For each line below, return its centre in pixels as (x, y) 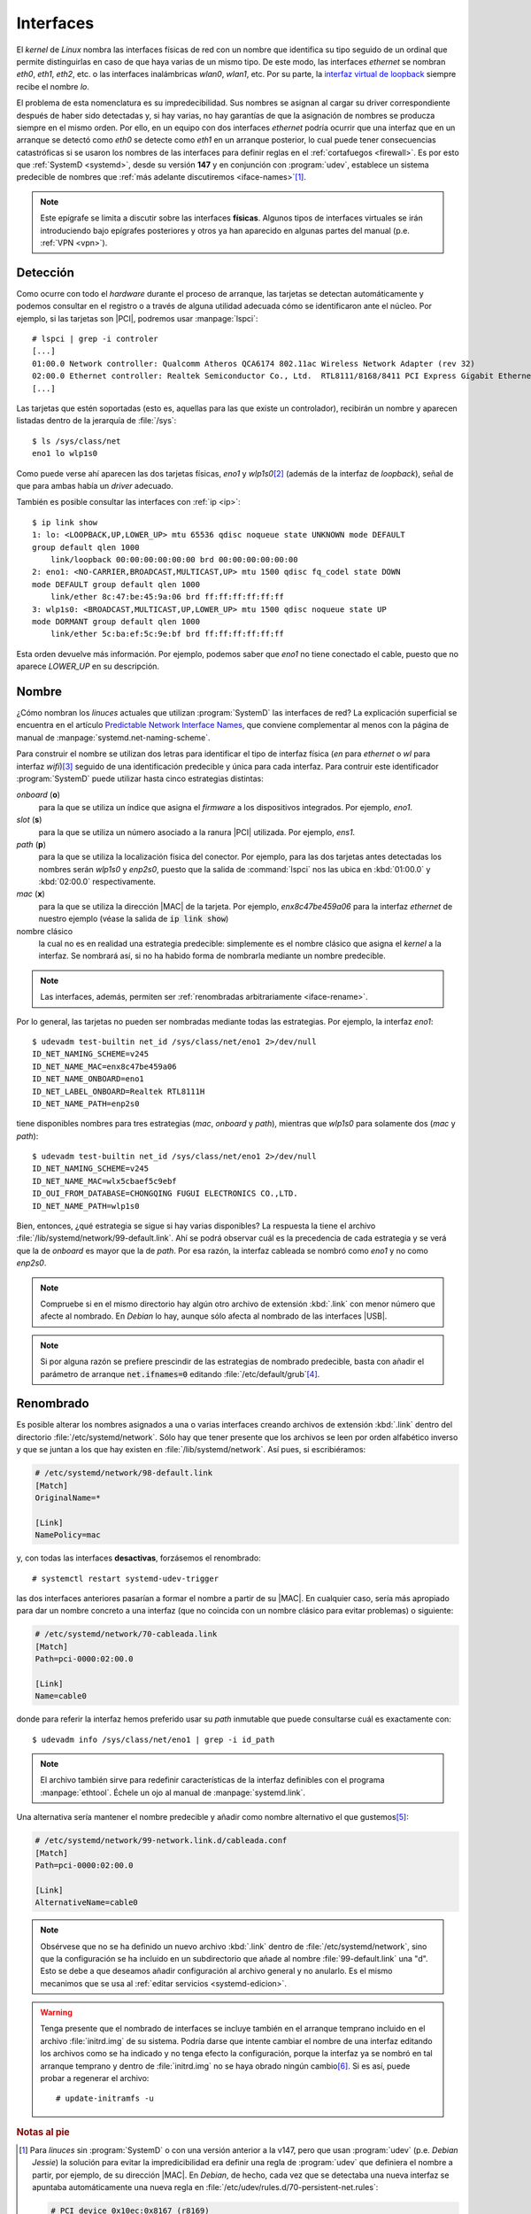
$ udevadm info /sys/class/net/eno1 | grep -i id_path (154, 1739)
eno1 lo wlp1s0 (65, 453)
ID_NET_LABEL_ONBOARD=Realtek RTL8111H (119, 1091)
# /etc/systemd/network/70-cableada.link (126, 1634)
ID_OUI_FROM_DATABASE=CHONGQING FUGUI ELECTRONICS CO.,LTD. (165, 1194)
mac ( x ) (31, 894)
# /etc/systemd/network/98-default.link (123, 1473)
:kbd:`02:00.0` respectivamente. (97, 882)
